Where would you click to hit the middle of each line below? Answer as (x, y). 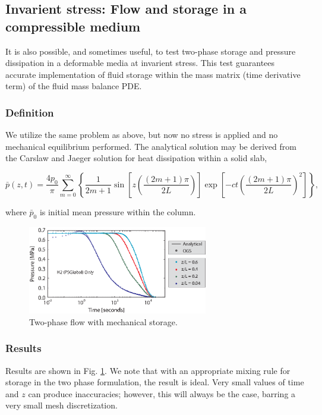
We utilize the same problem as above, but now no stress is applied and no (142, 135)
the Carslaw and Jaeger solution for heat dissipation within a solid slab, (136, 158)
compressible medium (73, 26)
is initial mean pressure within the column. (118, 211)
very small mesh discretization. (61, 405)
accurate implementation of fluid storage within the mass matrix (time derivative (153, 74)
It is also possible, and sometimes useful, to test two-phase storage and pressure (151, 51)
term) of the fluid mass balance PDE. (74, 86)
